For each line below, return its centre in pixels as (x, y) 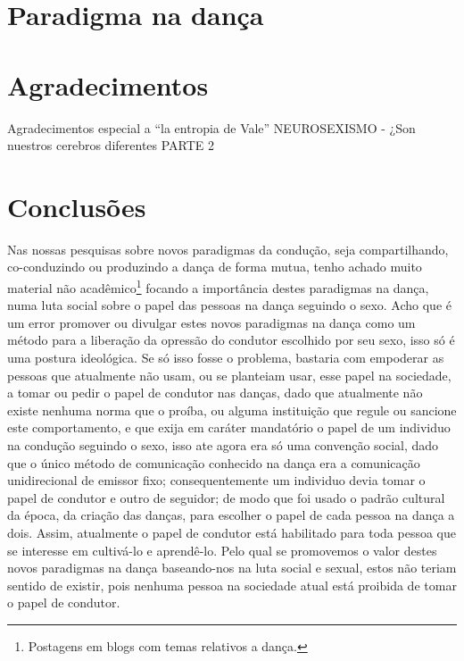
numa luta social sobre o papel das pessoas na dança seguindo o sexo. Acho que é (229, 305)
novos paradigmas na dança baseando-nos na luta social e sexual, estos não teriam (232, 568)
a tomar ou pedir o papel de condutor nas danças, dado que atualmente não (215, 393)
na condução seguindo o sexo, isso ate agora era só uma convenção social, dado (223, 445)
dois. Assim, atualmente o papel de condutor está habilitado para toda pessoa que (232, 532)
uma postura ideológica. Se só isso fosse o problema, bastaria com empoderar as (226, 358)
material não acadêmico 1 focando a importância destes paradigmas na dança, (218, 286)
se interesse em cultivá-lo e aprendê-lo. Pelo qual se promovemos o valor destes (222, 550)
